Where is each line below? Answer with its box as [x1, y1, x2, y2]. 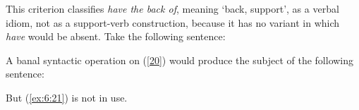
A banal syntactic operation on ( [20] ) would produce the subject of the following [6, 52, 354, 67]
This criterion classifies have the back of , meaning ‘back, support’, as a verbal [6, 1, 339, 16]
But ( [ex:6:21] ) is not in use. [6, 90, 128, 104]
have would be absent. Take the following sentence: [6, 29, 226, 44]
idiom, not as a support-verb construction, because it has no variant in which [6, 15, 340, 30]
